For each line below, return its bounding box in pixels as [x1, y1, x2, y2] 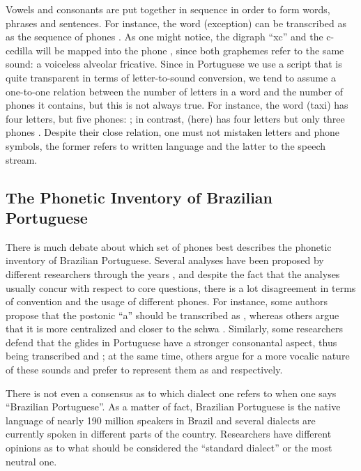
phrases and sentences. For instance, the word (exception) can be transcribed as [6, 15, 346, 30]
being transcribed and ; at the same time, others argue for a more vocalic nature [6, 348, 350, 363]
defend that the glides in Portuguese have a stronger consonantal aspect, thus [6, 334, 337, 349]
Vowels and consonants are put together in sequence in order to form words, [6, 2, 330, 16]
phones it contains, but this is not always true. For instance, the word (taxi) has [6, 98, 348, 112]
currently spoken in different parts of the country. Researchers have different [6, 426, 332, 441]
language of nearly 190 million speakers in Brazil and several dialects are [6, 412, 316, 427]
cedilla [6, 43, 33, 57]
